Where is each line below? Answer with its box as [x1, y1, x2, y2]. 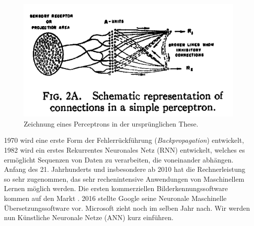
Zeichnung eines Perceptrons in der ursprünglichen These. [24, 118, 199, 129]
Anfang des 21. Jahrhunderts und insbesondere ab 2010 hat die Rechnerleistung [4, 164, 246, 174]
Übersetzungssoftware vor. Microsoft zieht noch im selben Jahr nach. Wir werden [4, 202, 250, 213]
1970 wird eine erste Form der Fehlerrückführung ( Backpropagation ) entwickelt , [4, 135, 244, 145]
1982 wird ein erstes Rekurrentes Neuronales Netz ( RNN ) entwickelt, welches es [4, 145, 245, 155]
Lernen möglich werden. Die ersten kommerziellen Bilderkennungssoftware [4, 183, 228, 194]
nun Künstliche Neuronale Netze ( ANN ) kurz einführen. [4, 212, 173, 223]
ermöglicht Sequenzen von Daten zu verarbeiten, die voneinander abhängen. [4, 154, 234, 164]
